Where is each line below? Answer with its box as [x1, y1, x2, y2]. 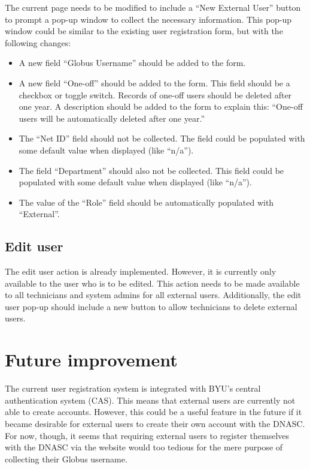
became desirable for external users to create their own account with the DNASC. [5, 417, 305, 429]
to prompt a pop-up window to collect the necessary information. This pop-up [5, 13, 292, 25]
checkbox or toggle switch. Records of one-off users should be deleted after [19, 88, 292, 101]
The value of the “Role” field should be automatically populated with [19, 196, 274, 208]
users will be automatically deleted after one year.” [19, 112, 205, 124]
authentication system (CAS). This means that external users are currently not [5, 393, 296, 406]
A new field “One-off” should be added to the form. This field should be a [19, 76, 290, 89]
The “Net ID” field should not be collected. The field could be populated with [19, 132, 305, 145]
